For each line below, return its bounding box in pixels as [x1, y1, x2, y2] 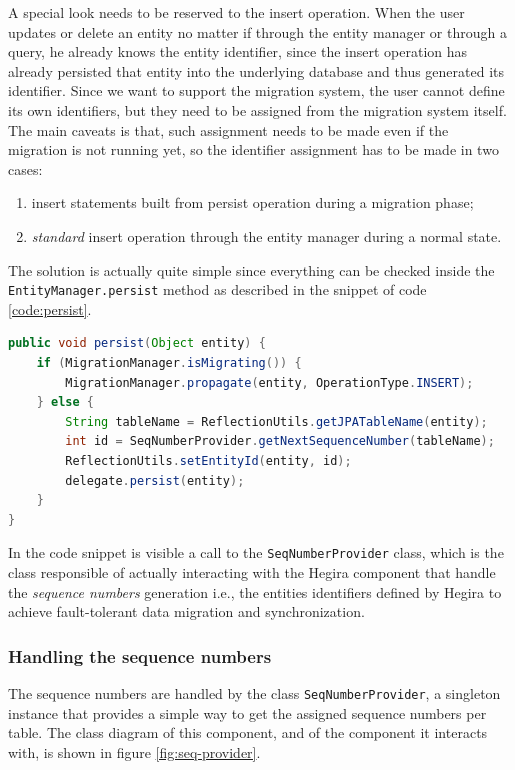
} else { [36, 395, 94, 410]
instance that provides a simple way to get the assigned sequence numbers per [8, 702, 487, 723]
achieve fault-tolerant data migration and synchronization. [8, 601, 365, 622]
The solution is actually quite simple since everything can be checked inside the [8, 259, 495, 280]
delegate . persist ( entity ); [65, 473, 245, 488]
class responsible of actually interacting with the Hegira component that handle [8, 561, 496, 582]
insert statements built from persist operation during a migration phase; [31, 192, 474, 213]
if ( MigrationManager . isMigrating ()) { [36, 355, 302, 370]
